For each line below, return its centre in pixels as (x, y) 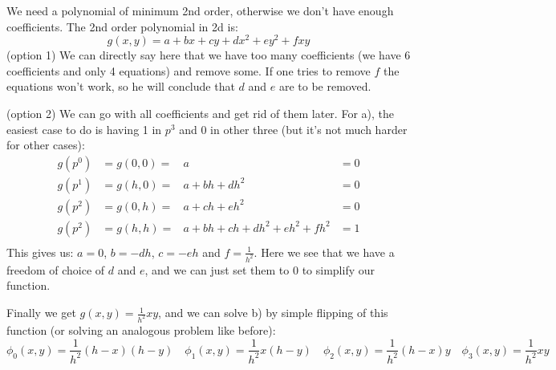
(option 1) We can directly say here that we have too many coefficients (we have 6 (209, 55)
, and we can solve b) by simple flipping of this (273, 313)
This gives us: (40, 252)
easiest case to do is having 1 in (84, 129)
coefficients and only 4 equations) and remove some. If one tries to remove (189, 70)
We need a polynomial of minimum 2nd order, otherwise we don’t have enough (200, 10)
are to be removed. (325, 86)
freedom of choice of (56, 269)
